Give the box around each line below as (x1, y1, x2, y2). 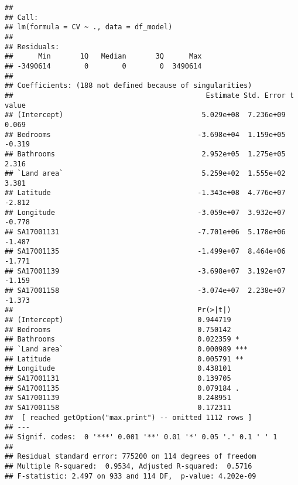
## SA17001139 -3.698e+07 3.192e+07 (5, 267, 286, 275)
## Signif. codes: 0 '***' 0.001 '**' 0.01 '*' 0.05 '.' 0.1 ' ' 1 (5, 432, 278, 441)
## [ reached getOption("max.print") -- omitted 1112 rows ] (5, 413, 252, 422)
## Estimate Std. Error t (5, 91, 294, 100)
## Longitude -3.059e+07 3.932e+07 (5, 208, 286, 217)
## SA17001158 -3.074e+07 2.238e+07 (5, 286, 286, 295)
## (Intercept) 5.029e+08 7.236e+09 (5, 111, 286, 119)
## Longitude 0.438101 (5, 364, 231, 373)
